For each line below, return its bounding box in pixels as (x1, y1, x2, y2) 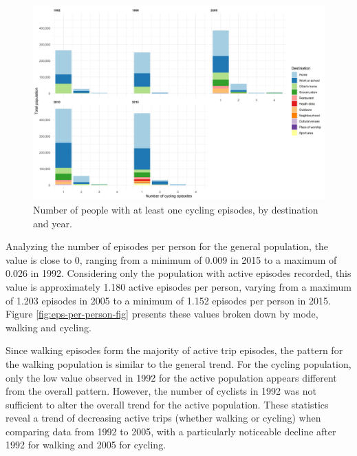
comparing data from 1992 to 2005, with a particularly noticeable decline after (6, 424, 336, 438)
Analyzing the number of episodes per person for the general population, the (6, 239, 329, 253)
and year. (33, 216, 72, 230)
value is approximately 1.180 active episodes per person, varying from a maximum (6, 279, 351, 293)
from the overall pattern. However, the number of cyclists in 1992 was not (6, 384, 316, 398)
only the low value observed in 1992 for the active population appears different (6, 370, 337, 384)
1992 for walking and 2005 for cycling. (6, 437, 166, 452)
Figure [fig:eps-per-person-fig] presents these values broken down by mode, (6, 307, 318, 321)
